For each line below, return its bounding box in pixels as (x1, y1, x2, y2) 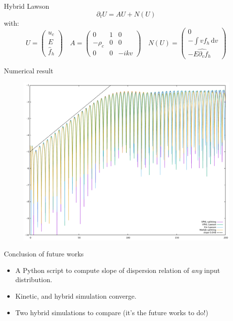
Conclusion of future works (4, 249, 84, 259)
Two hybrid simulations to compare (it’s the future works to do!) (15, 307, 208, 317)
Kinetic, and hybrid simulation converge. (15, 291, 136, 301)
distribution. (15, 274, 52, 285)
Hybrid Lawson (4, 1, 50, 11)
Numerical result (4, 66, 53, 76)
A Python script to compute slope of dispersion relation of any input (15, 265, 220, 275)
